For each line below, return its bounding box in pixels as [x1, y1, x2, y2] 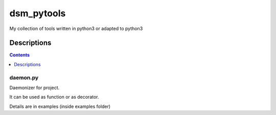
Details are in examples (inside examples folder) [9, 103, 111, 109]
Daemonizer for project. [9, 84, 60, 91]
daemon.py [9, 74, 39, 81]
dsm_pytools [9, 8, 66, 19]
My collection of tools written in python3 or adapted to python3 [9, 25, 143, 32]
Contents [9, 52, 30, 58]
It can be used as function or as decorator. [9, 94, 99, 100]
